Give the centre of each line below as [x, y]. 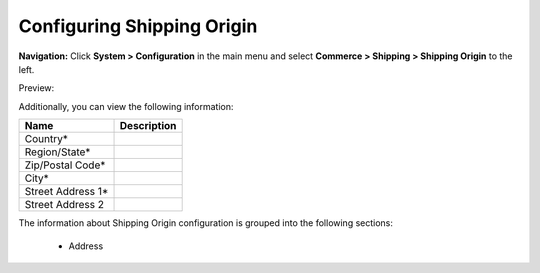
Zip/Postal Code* [65, 165]
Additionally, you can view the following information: [126, 106]
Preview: [36, 88]
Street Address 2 [64, 205]
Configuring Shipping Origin [138, 26]
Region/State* [57, 152]
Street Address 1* [66, 192]
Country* [46, 139]
